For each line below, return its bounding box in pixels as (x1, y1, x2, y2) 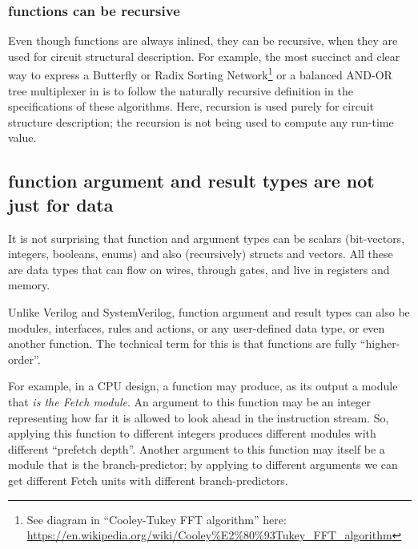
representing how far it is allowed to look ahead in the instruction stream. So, (8, 409, 389, 426)
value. (8, 129, 37, 146)
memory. (8, 277, 50, 293)
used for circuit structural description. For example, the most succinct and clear (8, 47, 400, 64)
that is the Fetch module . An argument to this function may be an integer (8, 393, 371, 410)
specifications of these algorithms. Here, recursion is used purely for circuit (8, 98, 374, 115)
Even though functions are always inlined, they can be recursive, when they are (8, 32, 398, 49)
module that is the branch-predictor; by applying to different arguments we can (8, 456, 398, 473)
